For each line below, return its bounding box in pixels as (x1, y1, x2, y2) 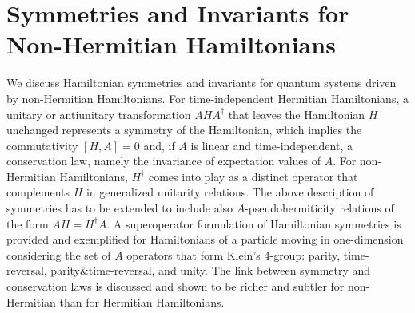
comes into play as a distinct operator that (148, 168, 358, 184)
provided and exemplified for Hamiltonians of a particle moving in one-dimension (6, 231, 404, 248)
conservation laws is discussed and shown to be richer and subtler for (6, 278, 345, 295)
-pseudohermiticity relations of (245, 200, 394, 216)
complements (6, 184, 70, 200)
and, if (143, 137, 175, 153)
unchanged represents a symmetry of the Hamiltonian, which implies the (6, 121, 362, 138)
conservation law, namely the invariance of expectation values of (6, 153, 321, 169)
